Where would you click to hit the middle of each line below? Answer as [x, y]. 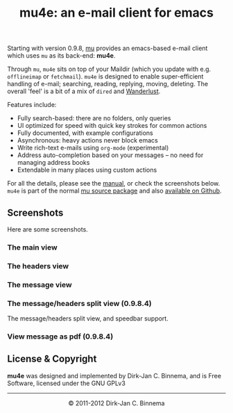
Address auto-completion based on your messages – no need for [110, 155]
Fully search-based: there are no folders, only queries [94, 118]
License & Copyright [52, 359]
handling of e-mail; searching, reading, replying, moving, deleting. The [108, 84]
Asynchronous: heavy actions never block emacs [87, 140]
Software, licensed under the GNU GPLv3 [67, 383]
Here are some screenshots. [48, 229]
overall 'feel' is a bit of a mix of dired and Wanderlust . [84, 91]
